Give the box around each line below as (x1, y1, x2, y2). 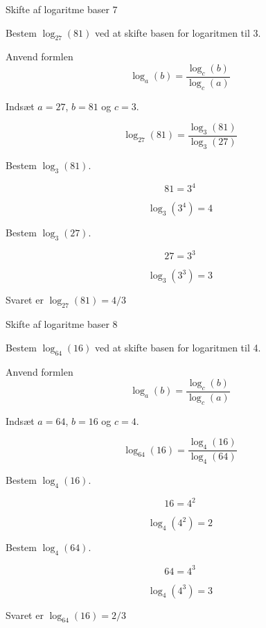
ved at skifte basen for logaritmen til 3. (95, 25, 261, 40)
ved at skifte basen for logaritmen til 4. (95, 340, 261, 354)
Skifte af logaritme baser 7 (6, 2, 118, 16)
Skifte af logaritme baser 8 (6, 317, 118, 331)
